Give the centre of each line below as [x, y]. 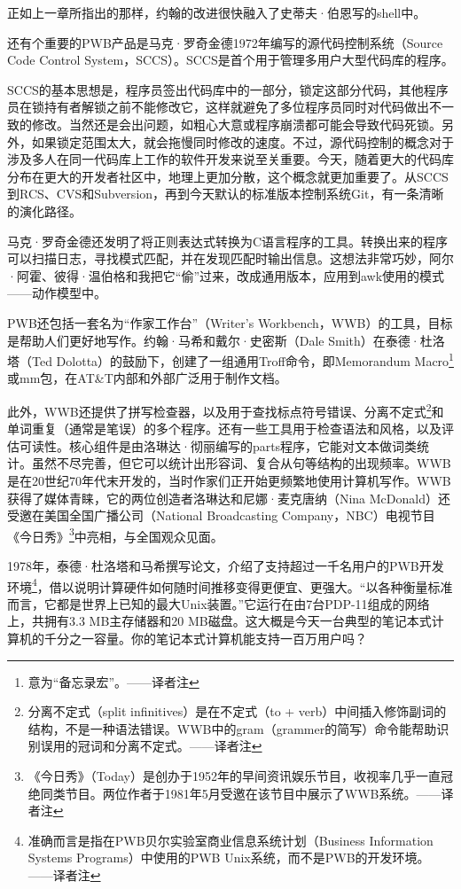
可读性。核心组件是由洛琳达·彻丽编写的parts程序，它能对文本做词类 [218, 445]
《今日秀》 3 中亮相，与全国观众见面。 [115, 534]
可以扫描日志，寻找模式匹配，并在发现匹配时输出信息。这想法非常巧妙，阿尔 [230, 258]
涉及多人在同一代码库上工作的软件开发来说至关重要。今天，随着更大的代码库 [230, 159]
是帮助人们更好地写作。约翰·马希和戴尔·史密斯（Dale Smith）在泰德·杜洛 [226, 340]
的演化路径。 [44, 211]
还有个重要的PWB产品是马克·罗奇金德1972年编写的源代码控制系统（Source [225, 42]
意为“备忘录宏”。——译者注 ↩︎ [113, 681]
